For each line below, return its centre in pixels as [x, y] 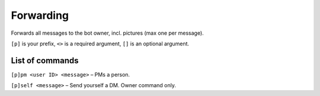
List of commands [45, 60]
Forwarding [40, 15]
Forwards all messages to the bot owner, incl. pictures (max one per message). [107, 33]
